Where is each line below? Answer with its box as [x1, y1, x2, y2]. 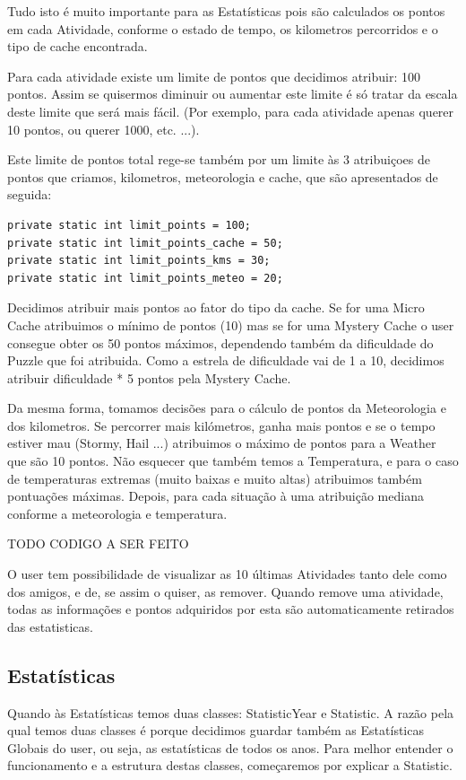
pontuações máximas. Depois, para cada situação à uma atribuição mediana [7, 486, 424, 505]
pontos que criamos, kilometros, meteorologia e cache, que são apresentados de [7, 167, 438, 186]
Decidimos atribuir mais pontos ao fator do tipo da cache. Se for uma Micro [7, 298, 425, 317]
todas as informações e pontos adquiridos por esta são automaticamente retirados [7, 600, 454, 618]
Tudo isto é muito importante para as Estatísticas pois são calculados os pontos [7, 2, 445, 20]
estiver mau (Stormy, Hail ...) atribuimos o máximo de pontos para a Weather [7, 434, 436, 452]
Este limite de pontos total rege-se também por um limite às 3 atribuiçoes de [7, 150, 430, 169]
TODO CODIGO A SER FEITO [7, 534, 189, 553]
